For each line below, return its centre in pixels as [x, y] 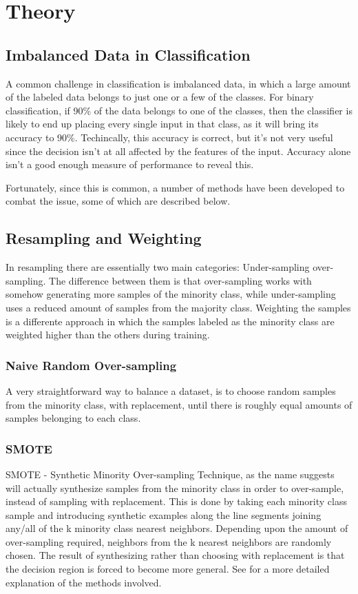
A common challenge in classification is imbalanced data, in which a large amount [178, 83]
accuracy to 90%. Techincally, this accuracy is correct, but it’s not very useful [169, 137]
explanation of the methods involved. [84, 582]
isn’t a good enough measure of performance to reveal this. [130, 164]
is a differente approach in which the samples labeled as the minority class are [170, 321]
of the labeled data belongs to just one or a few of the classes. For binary [160, 97]
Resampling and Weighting [104, 238]
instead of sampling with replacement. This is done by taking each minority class [176, 501]
